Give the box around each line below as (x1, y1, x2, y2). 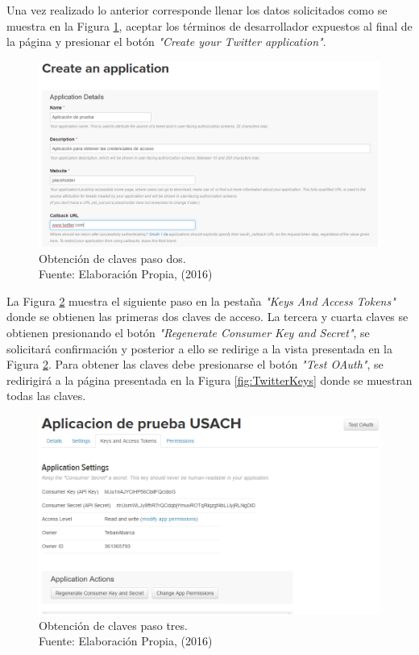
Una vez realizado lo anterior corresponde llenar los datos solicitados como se (6, 2, 388, 18)
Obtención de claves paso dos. (39, 249, 186, 266)
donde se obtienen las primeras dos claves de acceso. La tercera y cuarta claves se (6, 308, 409, 325)
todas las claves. (6, 387, 86, 404)
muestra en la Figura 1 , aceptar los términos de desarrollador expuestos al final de (6, 17, 413, 34)
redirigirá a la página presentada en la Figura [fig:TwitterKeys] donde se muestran (6, 371, 413, 388)
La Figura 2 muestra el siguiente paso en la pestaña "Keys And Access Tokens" (6, 292, 396, 309)
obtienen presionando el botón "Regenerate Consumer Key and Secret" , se (6, 323, 370, 340)
